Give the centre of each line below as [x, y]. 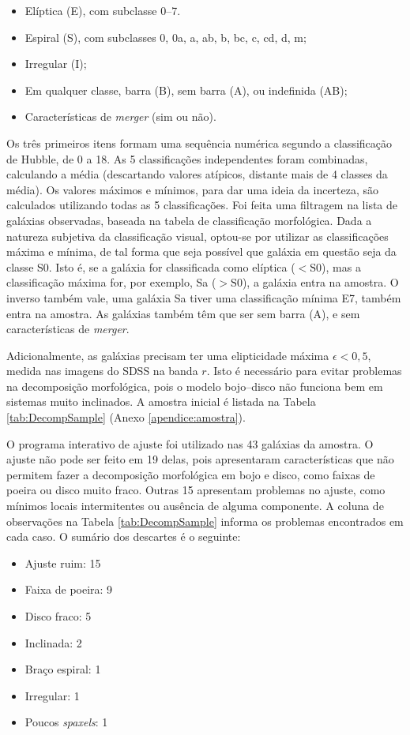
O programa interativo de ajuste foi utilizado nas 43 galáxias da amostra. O [190, 443]
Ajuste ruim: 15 [63, 562]
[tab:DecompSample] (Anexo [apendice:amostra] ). [126, 417]
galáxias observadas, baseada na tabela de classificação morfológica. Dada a [189, 220]
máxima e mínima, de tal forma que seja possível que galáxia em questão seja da [201, 251]
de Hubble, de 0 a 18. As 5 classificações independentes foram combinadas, [187, 158]
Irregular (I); [56, 64]
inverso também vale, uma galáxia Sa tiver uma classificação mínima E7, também [204, 297]
